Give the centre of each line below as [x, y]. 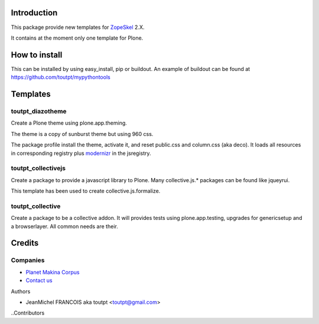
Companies [28, 260]
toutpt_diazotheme [39, 111]
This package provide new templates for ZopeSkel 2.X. [78, 27]
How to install [37, 55]
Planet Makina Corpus [53, 272]
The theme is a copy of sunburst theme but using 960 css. [82, 134]
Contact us [39, 280]
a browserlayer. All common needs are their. [64, 226]
